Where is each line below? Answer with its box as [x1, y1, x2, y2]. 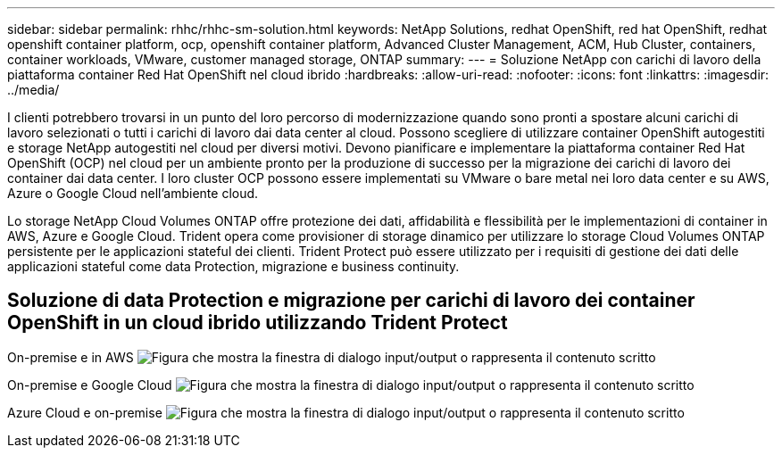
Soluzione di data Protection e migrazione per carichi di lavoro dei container [7, 289, 695, 312]
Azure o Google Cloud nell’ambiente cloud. [7, 186, 259, 201]
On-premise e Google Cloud [7, 376, 172, 393]
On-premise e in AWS [7, 349, 134, 365]
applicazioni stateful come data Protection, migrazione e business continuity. [7, 259, 460, 274]
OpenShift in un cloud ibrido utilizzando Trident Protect [7, 311, 508, 335]
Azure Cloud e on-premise [7, 404, 162, 420]
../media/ [7, 82, 60, 97]
